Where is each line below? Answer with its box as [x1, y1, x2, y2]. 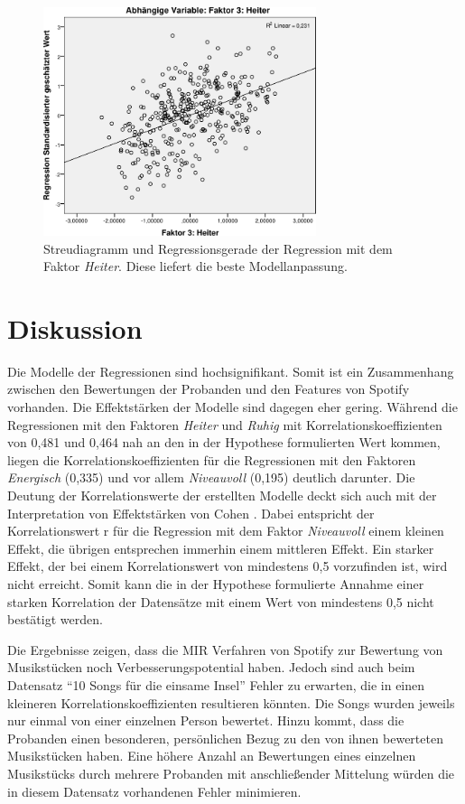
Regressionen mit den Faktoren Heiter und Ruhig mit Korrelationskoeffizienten [7, 415, 442, 434]
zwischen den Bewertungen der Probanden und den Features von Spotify [7, 379, 410, 398]
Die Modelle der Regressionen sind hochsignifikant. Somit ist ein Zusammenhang [7, 361, 454, 380]
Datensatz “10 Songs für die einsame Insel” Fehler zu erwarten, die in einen [7, 675, 425, 694]
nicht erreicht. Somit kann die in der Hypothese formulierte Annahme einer [7, 575, 424, 594]
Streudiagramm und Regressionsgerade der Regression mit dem [43, 238, 393, 257]
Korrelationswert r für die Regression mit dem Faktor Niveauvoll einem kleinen [7, 521, 444, 540]
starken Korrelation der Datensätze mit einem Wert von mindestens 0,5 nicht [7, 592, 434, 611]
